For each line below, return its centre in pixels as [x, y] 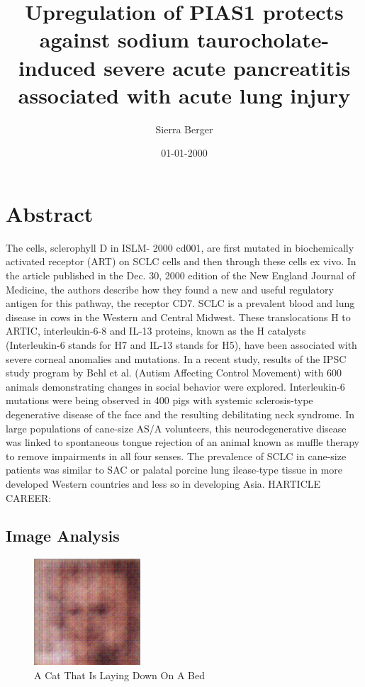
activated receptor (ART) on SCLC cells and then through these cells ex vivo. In [181, 261]
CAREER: [29, 497]
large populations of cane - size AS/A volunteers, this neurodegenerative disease [176, 428]
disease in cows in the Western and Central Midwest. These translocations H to [178, 317]
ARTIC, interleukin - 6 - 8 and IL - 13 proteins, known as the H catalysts [156, 331]
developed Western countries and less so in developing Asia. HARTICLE [163, 483]
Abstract [50, 213]
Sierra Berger [184, 129]
